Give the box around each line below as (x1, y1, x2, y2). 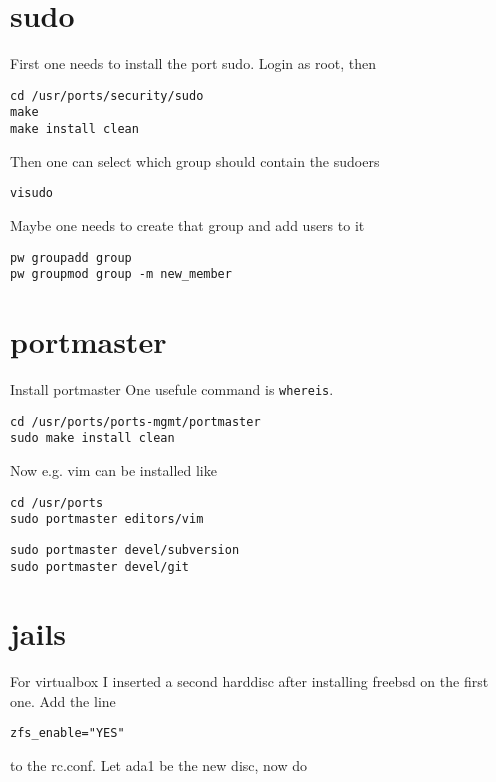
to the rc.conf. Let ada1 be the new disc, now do (10, 755, 308, 776)
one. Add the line (10, 690, 116, 711)
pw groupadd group (10, 250, 132, 265)
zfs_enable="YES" (10, 726, 125, 741)
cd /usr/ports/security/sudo (10, 88, 204, 103)
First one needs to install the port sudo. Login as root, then (10, 53, 377, 74)
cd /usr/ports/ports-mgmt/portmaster (10, 414, 261, 429)
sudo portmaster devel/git (10, 559, 189, 574)
